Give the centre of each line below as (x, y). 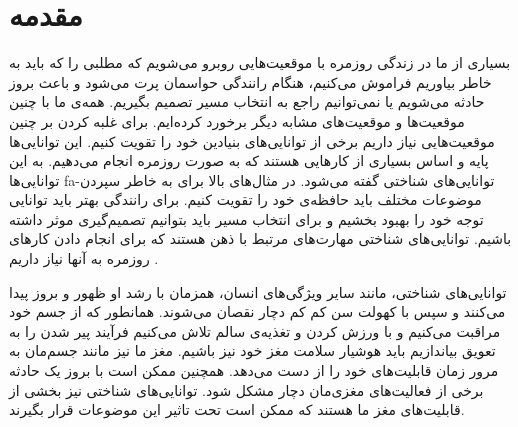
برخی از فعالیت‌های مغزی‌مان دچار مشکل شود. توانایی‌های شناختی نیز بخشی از (246, 389)
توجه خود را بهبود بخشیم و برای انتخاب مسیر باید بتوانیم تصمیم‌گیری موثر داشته (246, 218)
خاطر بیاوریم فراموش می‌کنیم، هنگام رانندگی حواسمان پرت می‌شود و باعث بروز (250, 81)
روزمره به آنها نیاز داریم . (84, 258)
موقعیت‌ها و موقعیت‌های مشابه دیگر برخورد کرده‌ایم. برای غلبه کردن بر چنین (237, 120)
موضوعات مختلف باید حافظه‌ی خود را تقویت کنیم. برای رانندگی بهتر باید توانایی (245, 199)
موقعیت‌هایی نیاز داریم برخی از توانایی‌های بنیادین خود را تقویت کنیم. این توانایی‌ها (252, 140)
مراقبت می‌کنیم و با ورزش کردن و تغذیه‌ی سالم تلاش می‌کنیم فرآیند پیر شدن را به (255, 330)
